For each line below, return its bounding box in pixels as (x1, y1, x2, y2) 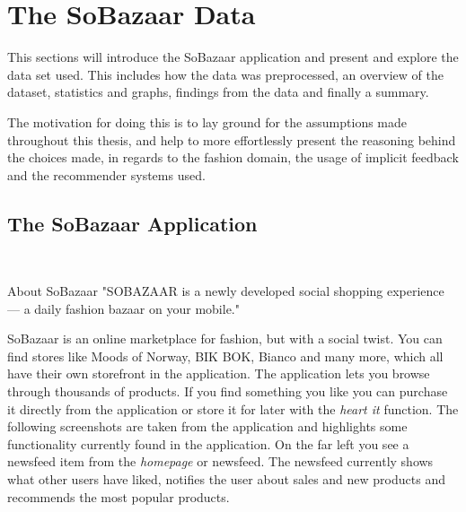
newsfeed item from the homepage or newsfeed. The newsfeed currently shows (7, 452, 434, 471)
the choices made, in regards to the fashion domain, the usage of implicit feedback (7, 148, 459, 167)
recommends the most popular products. (7, 487, 230, 506)
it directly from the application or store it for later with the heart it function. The (7, 399, 459, 418)
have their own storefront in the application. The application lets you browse (7, 364, 430, 383)
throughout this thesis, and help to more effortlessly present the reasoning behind (7, 130, 456, 149)
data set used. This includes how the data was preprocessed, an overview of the (7, 65, 444, 83)
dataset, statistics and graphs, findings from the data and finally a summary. (7, 82, 429, 101)
